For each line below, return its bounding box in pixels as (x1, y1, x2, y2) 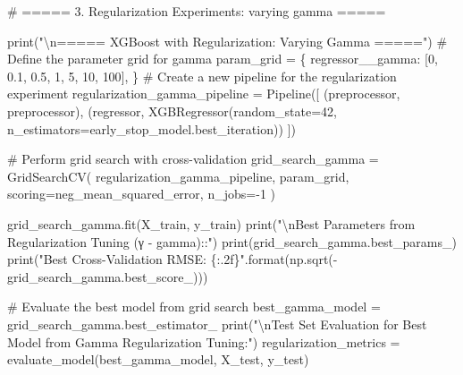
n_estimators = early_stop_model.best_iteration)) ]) (7, 119, 296, 138)
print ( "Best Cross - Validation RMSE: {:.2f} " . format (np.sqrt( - (7, 250, 338, 268)
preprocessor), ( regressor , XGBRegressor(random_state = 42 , (7, 101, 337, 120)
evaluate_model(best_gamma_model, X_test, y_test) (7, 350, 309, 369)
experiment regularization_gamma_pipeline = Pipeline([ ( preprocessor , (7, 84, 400, 103)
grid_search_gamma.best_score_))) (7, 267, 208, 286)
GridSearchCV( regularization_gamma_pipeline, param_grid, (7, 166, 349, 185)
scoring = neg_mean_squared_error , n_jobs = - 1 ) (7, 184, 275, 203)
